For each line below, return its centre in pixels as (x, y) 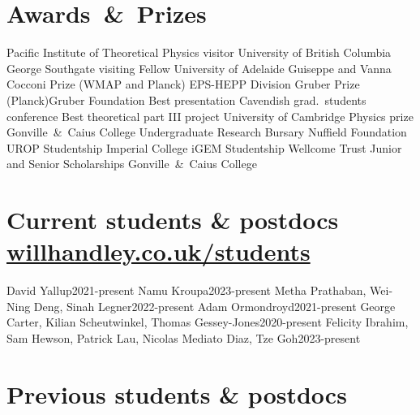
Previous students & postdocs (177, 393)
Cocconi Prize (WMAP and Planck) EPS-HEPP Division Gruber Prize (183, 84)
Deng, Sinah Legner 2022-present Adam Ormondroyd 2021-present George (214, 306)
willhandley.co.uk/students (159, 251)
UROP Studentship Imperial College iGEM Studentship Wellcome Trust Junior (204, 147)
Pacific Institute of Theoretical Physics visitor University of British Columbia (199, 52)
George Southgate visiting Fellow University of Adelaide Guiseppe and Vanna (199, 68)
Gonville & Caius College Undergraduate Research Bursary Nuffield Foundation (207, 132)
